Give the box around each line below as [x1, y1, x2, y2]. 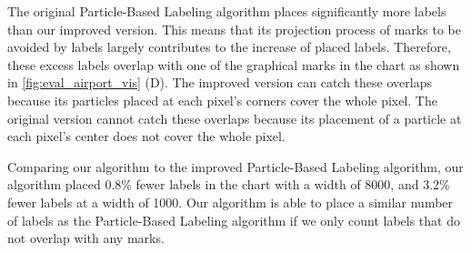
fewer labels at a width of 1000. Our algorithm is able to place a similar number [7, 192, 454, 211]
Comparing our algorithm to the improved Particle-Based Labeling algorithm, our [7, 157, 464, 176]
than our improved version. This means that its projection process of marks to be [7, 19, 461, 38]
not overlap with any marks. [7, 228, 165, 248]
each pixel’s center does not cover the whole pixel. [7, 126, 286, 146]
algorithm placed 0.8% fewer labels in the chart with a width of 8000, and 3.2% [7, 175, 450, 194]
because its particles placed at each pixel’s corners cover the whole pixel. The [7, 90, 437, 109]
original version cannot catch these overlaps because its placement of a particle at [7, 108, 462, 127]
